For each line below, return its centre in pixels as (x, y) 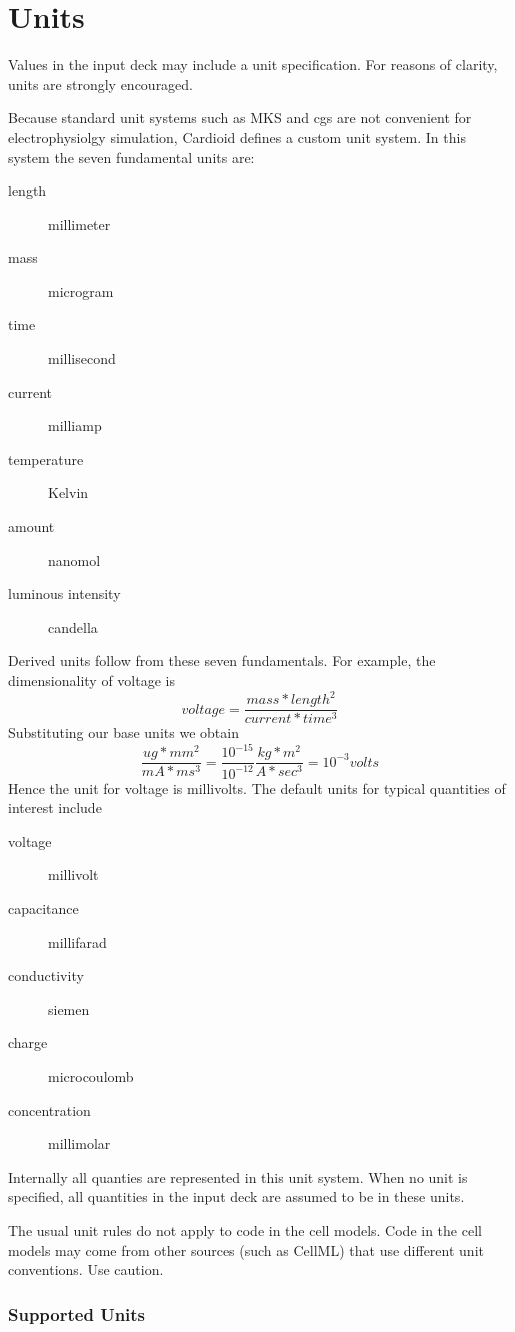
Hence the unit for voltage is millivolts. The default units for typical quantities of (257, 787)
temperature (46, 458)
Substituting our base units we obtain (123, 732)
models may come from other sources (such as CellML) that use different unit (246, 1249)
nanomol (74, 559)
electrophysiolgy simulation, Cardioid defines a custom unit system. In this (237, 136)
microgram (81, 290)
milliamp (75, 425)
